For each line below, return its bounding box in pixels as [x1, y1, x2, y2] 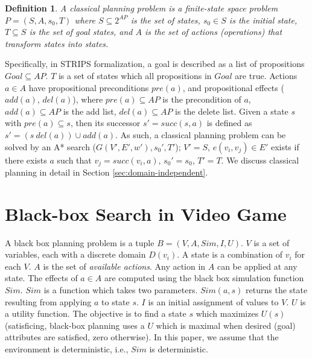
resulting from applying [5, 295, 92, 308]
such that [57, 153, 92, 166]
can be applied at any [217, 259, 298, 272]
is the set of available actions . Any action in [43, 259, 206, 272]
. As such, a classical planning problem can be [115, 128, 286, 141]
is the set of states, [130, 13, 200, 26]
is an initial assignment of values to [148, 295, 279, 308]
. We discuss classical [221, 153, 299, 166]
